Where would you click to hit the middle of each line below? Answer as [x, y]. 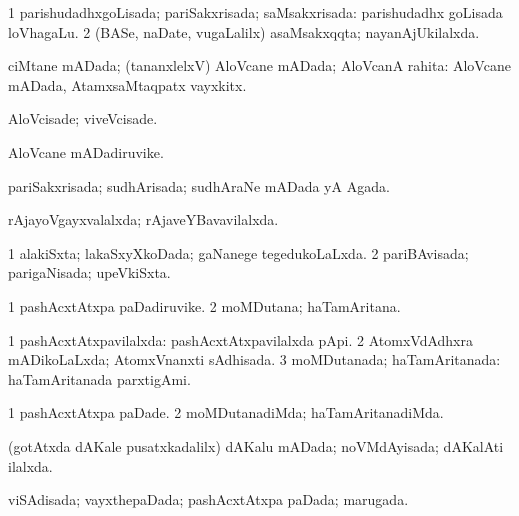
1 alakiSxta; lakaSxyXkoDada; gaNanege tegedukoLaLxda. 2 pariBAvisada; [238, 252]
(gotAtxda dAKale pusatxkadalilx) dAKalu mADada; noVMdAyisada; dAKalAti [256, 445]
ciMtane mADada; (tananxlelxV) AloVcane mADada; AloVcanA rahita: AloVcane [259, 65]
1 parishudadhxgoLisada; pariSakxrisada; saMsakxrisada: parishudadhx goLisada [255, 12]
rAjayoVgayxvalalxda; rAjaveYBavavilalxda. [143, 219]
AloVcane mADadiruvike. [86, 151]
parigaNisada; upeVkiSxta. [89, 272]
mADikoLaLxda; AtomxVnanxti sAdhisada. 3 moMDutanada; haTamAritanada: [254, 359]
